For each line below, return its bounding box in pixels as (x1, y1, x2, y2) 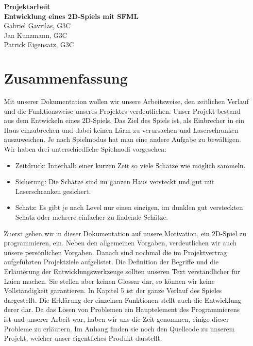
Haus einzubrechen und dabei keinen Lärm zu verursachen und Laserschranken (4, 124, 238, 135)
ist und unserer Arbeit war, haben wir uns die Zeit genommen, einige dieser (4, 313, 229, 324)
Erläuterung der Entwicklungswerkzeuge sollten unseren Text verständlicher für (4, 266, 240, 276)
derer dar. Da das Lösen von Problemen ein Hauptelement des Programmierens (4, 304, 240, 314)
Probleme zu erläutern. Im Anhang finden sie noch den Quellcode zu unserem (4, 323, 235, 333)
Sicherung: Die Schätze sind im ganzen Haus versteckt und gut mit (15, 176, 215, 187)
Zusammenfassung (4, 68, 128, 88)
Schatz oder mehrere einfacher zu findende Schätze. (15, 212, 168, 222)
